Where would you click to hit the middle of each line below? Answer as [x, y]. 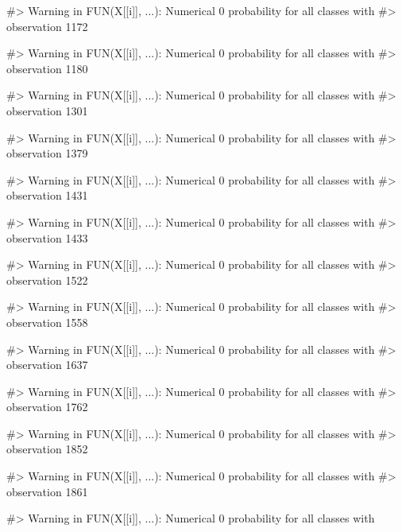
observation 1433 [47, 237]
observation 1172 [47, 26]
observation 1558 [47, 322]
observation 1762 [47, 407]
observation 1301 [47, 110]
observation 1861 [47, 491]
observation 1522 [47, 280]
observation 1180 [47, 68]
